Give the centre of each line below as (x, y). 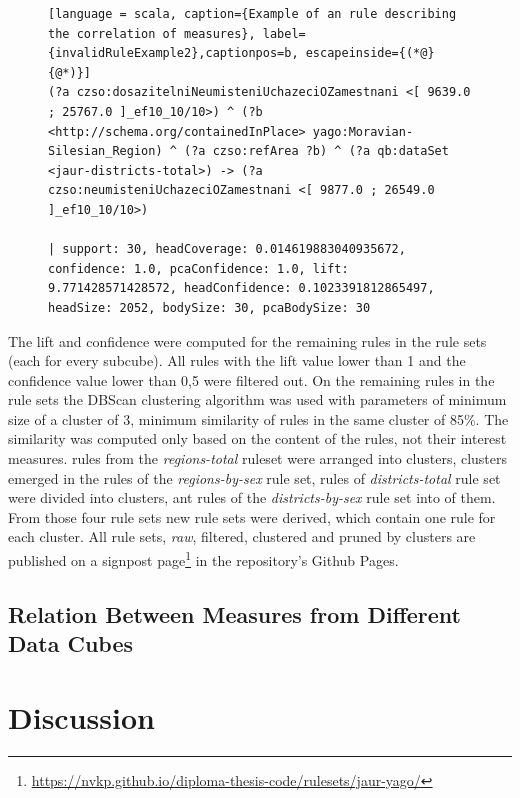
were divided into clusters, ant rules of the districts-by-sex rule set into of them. (252, 497)
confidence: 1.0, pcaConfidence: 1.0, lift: (198, 268)
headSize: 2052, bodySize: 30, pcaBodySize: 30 (209, 307)
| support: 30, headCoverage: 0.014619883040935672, (227, 249)
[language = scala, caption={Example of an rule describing (252, 14)
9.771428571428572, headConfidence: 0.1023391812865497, (241, 288)
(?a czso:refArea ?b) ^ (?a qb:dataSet (316, 151)
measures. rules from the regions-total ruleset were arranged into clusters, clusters (258, 458)
